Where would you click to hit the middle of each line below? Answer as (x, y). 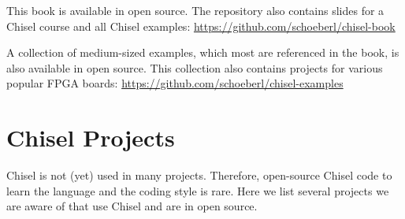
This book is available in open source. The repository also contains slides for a (195, 10)
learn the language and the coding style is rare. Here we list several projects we (198, 190)
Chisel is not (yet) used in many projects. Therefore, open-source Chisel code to (199, 175)
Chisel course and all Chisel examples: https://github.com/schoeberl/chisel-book (201, 26)
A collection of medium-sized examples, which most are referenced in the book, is (203, 52)
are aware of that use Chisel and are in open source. (132, 206)
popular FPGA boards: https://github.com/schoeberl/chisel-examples (175, 83)
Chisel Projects (91, 137)
